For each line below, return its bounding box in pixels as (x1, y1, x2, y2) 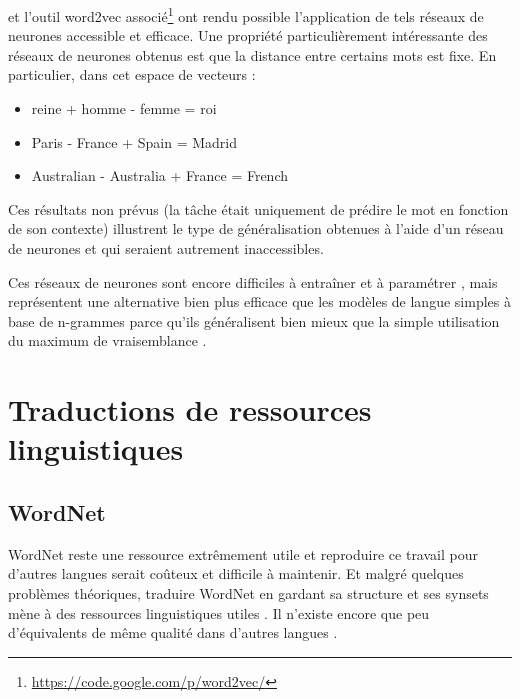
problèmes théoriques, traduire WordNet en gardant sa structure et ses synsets (8, 582, 489, 603)
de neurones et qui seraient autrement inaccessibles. (8, 238, 324, 258)
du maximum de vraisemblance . (8, 330, 207, 351)
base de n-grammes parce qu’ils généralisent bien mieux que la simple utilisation (8, 310, 500, 331)
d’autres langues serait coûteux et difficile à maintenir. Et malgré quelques (8, 563, 464, 584)
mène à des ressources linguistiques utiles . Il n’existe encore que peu (8, 602, 430, 623)
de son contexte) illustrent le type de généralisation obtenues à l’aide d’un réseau (8, 218, 504, 239)
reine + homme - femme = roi (31, 98, 217, 119)
